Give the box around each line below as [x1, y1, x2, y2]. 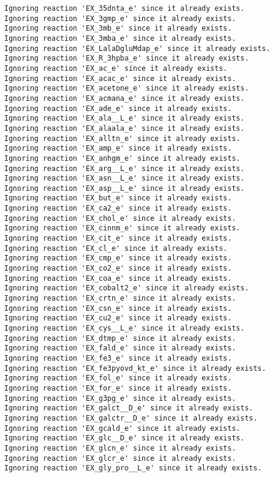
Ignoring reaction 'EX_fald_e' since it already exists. [4, 344, 236, 353]
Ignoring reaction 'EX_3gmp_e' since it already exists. [4, 14, 236, 23]
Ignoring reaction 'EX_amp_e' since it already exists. [4, 144, 232, 153]
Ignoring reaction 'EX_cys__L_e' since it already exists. [4, 324, 245, 332]
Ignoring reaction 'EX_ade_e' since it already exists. [4, 104, 232, 113]
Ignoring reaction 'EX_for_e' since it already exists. [4, 383, 232, 392]
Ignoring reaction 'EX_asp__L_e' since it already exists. [4, 184, 245, 193]
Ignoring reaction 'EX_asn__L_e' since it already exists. [4, 174, 245, 183]
